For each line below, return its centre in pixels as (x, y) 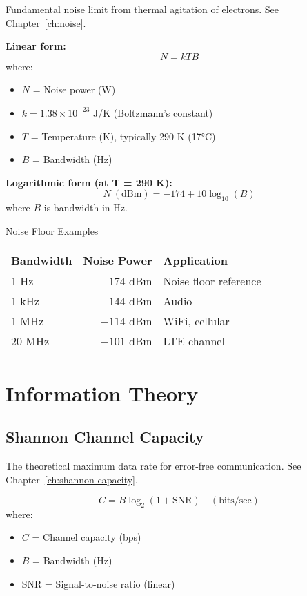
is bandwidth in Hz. (86, 208)
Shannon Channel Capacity (105, 437)
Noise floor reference (212, 281)
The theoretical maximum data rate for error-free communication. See (153, 465)
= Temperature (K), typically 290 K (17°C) (123, 136)
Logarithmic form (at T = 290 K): (89, 182)
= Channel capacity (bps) (87, 537)
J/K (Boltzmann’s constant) (153, 112)
